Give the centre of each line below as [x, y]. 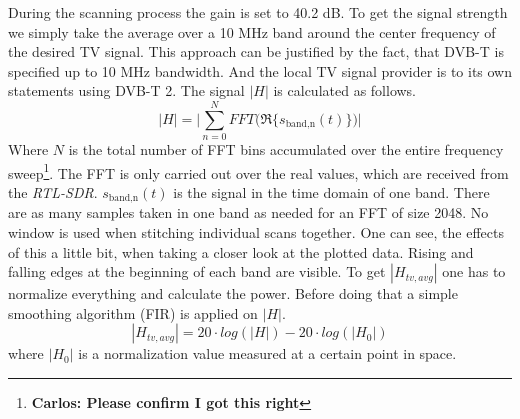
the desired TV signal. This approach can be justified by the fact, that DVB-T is [256, 51]
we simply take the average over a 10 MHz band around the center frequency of [252, 31]
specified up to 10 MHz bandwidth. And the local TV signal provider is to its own [260, 70]
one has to [474, 271]
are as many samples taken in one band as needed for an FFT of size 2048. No [248, 212]
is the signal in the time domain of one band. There [331, 191]
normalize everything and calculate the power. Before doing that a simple [233, 293]
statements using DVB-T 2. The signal [126, 90]
